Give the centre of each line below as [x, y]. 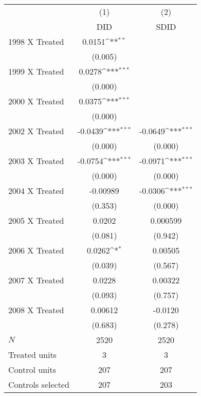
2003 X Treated [36, 161]
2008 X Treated [36, 310]
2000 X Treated [36, 101]
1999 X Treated [36, 71]
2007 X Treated [36, 280]
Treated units [32, 355]
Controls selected [39, 384]
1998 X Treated [36, 41]
